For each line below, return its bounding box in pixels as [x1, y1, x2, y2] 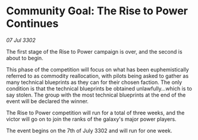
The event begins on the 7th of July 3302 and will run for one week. [6, 127, 172, 134]
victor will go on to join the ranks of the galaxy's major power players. [6, 115, 177, 123]
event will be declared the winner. [6, 97, 89, 105]
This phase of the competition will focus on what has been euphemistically [6, 66, 189, 73]
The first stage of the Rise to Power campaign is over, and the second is [6, 48, 183, 55]
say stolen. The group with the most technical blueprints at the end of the [6, 91, 186, 98]
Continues [6, 17, 59, 30]
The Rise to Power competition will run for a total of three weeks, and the [6, 109, 185, 116]
